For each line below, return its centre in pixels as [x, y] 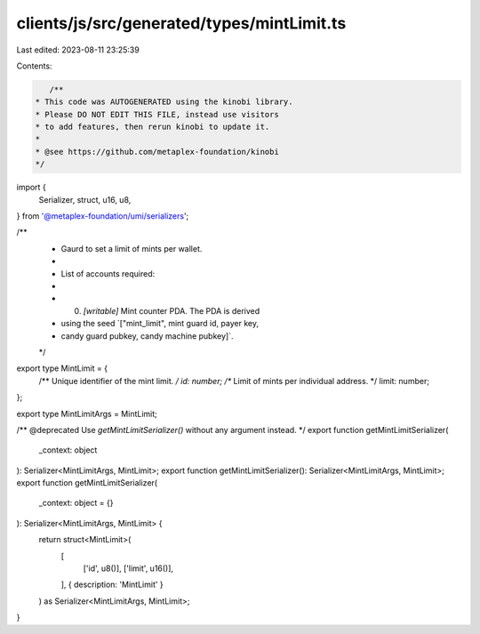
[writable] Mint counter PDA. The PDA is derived [172, 310]
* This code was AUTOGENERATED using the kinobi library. [164, 102]
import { [31, 188]
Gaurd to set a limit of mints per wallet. [132, 248]
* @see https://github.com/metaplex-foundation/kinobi [157, 152]
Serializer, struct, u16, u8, [85, 199]
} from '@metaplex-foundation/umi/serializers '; [103, 216]
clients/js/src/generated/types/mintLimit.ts [181, 23]
